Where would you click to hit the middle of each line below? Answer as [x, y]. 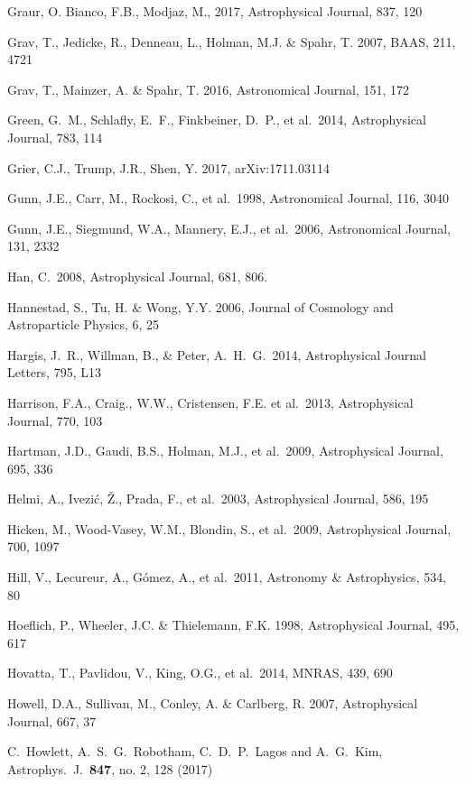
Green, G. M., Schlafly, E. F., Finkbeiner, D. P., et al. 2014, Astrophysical [217, 120]
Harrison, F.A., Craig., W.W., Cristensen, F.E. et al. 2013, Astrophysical [210, 402]
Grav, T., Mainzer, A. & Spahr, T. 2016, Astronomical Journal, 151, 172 [209, 89]
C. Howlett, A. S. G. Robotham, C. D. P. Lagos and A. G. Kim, [195, 751]
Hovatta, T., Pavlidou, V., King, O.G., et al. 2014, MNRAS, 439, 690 [200, 673]
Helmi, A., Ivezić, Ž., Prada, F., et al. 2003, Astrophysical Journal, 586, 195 [218, 499]
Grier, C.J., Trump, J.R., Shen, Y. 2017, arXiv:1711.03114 [169, 167]
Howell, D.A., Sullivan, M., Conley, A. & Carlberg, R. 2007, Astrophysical [213, 703]
